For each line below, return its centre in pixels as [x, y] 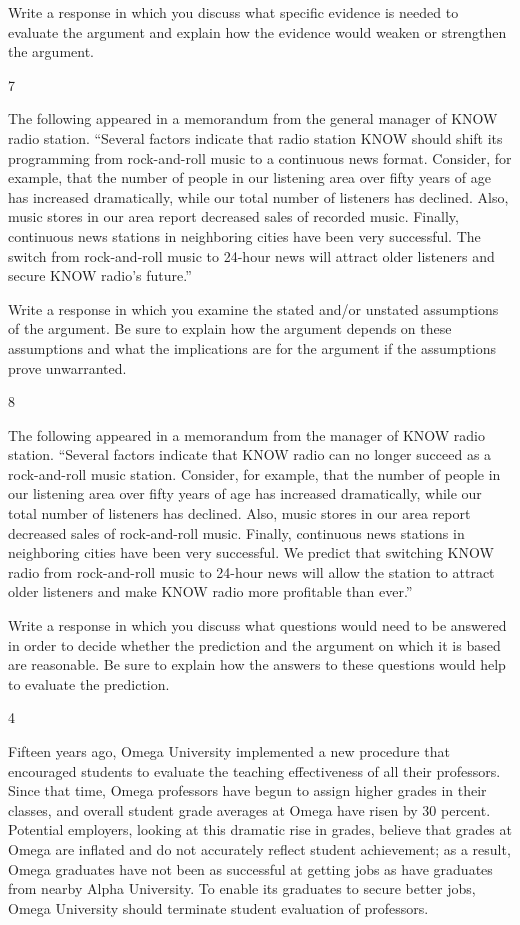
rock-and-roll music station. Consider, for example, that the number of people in [254, 473]
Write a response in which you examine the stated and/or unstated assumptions [253, 308]
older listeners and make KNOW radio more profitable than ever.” [210, 591]
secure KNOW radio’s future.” [100, 275]
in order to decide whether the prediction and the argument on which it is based [254, 644]
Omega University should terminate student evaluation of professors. [218, 907]
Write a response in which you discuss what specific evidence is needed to [233, 12]
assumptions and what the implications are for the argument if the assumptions [252, 347]
